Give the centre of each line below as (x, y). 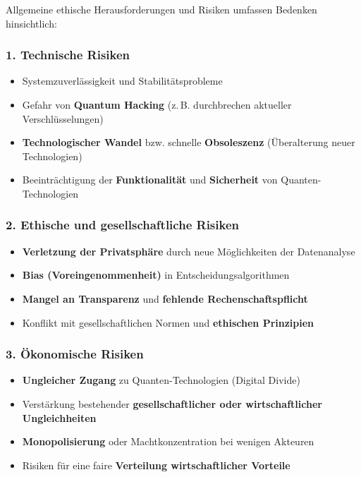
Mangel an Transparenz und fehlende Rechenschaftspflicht (165, 298)
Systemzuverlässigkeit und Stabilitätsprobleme (122, 81)
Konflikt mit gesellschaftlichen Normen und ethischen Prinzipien (168, 322)
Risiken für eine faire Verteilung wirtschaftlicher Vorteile (156, 465)
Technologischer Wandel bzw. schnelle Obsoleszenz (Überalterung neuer (189, 142)
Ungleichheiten (59, 417)
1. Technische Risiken (68, 55)
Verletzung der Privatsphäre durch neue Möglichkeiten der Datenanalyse (189, 251)
